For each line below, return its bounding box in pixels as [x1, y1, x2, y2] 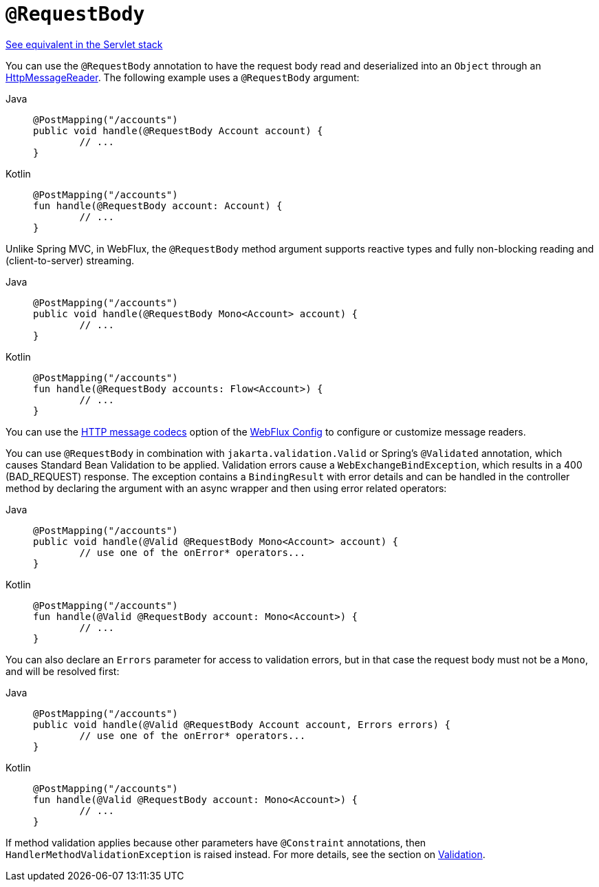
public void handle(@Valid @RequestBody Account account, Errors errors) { [33, 718, 450, 730]
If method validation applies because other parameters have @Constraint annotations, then [6, 836, 426, 848]
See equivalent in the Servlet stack [6, 38, 163, 50]
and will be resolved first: [6, 665, 120, 677]
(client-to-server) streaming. [6, 254, 135, 266]
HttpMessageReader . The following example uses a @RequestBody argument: [6, 71, 360, 83]
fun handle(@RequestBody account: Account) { [33, 200, 283, 211]
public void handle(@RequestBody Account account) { [33, 125, 323, 136]
